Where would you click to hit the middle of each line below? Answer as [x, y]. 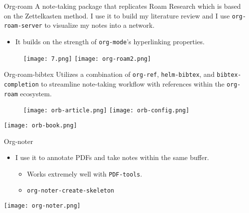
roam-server [23, 26]
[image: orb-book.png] [41, 125]
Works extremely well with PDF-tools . [85, 173]
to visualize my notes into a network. [99, 25]
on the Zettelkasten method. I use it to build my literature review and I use [117, 15]
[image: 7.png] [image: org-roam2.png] [87, 59]
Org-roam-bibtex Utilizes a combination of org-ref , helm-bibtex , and [109, 74]
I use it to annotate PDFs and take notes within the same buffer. [112, 157]
